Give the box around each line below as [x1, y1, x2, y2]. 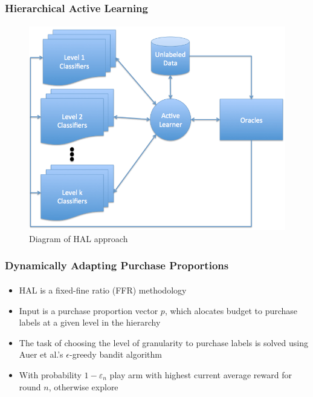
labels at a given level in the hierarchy [19, 316, 161, 329]
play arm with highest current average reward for [109, 368, 292, 381]
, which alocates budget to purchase [164, 304, 298, 317]
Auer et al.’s [19, 348, 63, 361]
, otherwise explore [48, 380, 118, 393]
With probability [19, 368, 82, 381]
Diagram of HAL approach [29, 232, 128, 244]
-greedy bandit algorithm [69, 348, 162, 361]
